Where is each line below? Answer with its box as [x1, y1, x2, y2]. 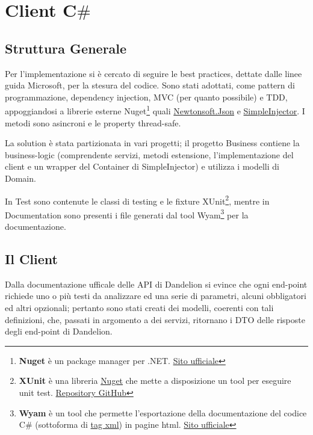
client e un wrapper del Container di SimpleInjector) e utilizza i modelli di [5, 160, 279, 173]
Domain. [5, 171, 36, 184]
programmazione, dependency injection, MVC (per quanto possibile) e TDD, [5, 90, 288, 103]
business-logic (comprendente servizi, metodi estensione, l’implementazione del [5, 148, 294, 161]
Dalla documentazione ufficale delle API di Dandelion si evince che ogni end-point [5, 277, 308, 290]
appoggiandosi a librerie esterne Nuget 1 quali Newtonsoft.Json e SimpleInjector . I [5, 103, 305, 117]
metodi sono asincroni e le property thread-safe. [5, 116, 181, 129]
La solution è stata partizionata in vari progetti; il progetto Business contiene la [5, 137, 300, 149]
